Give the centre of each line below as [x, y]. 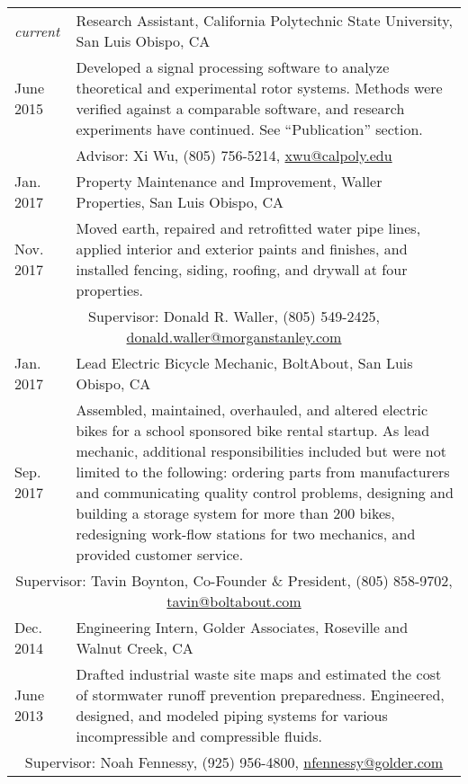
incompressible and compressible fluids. [199, 736]
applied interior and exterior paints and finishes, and [242, 249]
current [37, 31]
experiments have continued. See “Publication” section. [249, 129]
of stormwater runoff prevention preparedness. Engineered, [260, 695]
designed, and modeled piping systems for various [232, 715]
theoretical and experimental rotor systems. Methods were [259, 88]
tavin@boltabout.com [234, 601]
